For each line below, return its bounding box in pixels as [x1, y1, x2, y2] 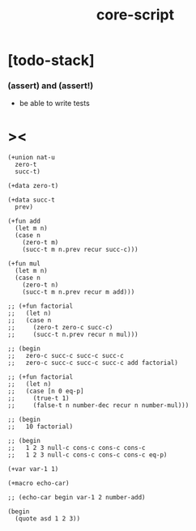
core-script [96, 6, 175, 24]
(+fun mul [7, 260, 41, 268]
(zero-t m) [22, 239, 59, 247]
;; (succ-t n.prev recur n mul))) [7, 330, 138, 339]
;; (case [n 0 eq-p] [7, 387, 84, 396]
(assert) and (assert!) [7, 80, 94, 91]
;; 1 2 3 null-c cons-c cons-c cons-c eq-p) [7, 451, 168, 459]
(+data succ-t [7, 196, 56, 204]
